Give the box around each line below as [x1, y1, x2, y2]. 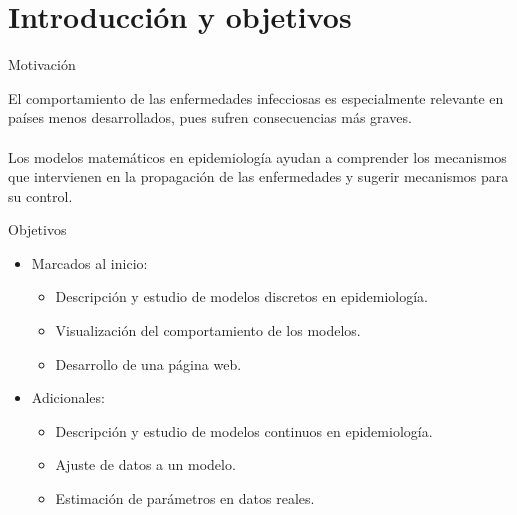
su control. [8, 185, 73, 206]
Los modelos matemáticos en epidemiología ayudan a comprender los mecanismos [8, 146, 507, 167]
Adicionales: [31, 387, 105, 408]
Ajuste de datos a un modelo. [55, 454, 236, 475]
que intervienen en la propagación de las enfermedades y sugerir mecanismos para [8, 166, 509, 187]
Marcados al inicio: [31, 252, 148, 273]
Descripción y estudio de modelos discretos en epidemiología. [55, 286, 429, 307]
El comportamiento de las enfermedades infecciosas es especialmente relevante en [8, 87, 504, 108]
